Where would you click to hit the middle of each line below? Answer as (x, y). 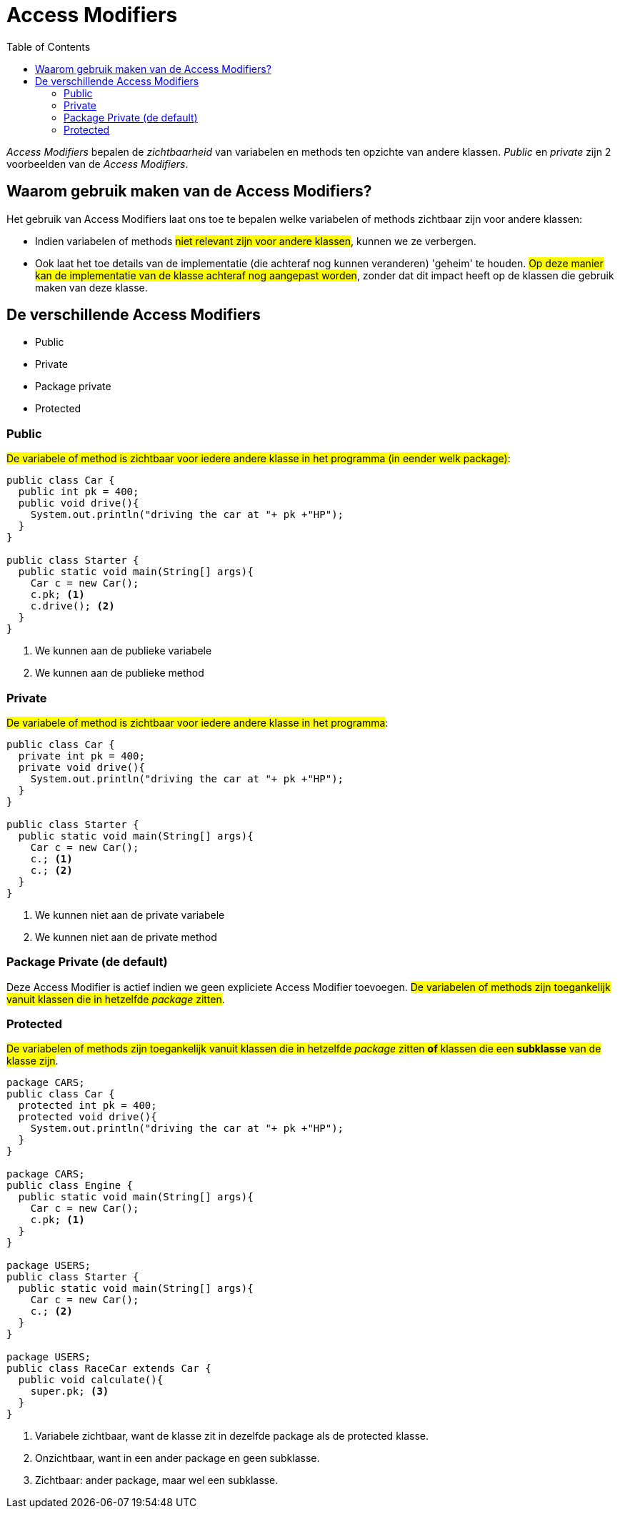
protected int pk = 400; (87, 1106)
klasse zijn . (32, 1061)
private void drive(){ (81, 767)
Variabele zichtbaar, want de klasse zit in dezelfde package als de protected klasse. (232, 1436)
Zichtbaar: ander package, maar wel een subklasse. (157, 1480)
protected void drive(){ (87, 1117)
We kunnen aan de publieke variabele (124, 651)
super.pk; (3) (70, 1391)
